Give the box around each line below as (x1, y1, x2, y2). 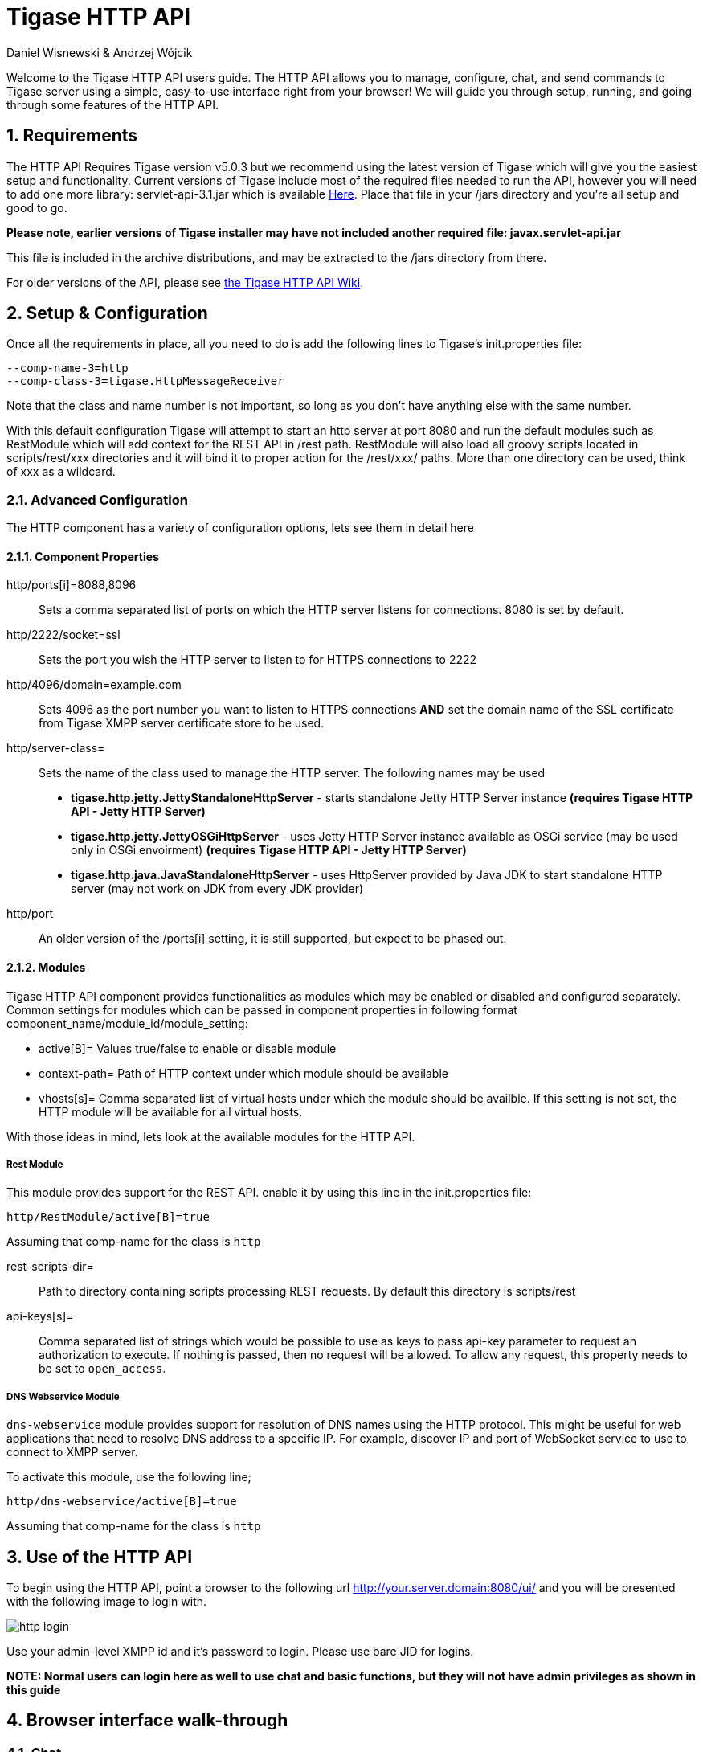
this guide (6, 1683, 61, 1697)
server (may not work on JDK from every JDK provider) (71, 882, 364, 896)
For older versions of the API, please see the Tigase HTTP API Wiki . (6, 275, 364, 289)
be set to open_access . (39, 1361, 166, 1376)
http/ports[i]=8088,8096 (6, 578, 137, 592)
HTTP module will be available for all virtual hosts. (39, 1104, 303, 1119)
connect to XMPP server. (6, 1445, 138, 1459)
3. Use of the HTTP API (6, 1546, 193, 1567)
